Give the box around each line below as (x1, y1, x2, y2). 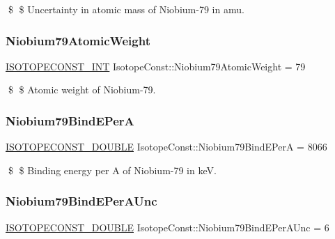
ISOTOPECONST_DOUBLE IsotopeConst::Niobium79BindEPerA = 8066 (6, 139, 327, 154)
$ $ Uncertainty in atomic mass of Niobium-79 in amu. (8, 2, 244, 16)
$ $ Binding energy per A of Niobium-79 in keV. (8, 162, 217, 177)
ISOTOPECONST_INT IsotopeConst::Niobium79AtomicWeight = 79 (6, 59, 306, 73)
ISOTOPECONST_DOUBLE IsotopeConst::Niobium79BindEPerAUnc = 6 (6, 219, 329, 234)
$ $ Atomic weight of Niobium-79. (8, 82, 156, 97)
